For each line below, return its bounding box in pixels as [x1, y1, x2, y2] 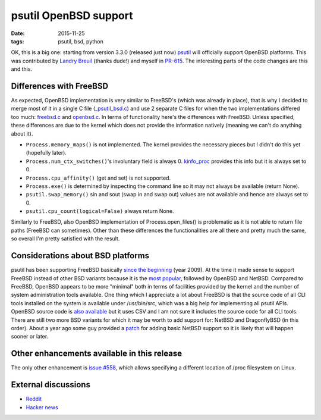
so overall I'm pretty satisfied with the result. [11, 235, 120, 242]
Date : [11, 30, 25, 37]
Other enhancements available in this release [11, 349, 182, 359]
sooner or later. [11, 333, 49, 340]
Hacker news [26, 403, 59, 410]
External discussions [11, 380, 90, 390]
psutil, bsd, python [58, 37, 103, 45]
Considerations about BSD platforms [11, 250, 150, 261]
